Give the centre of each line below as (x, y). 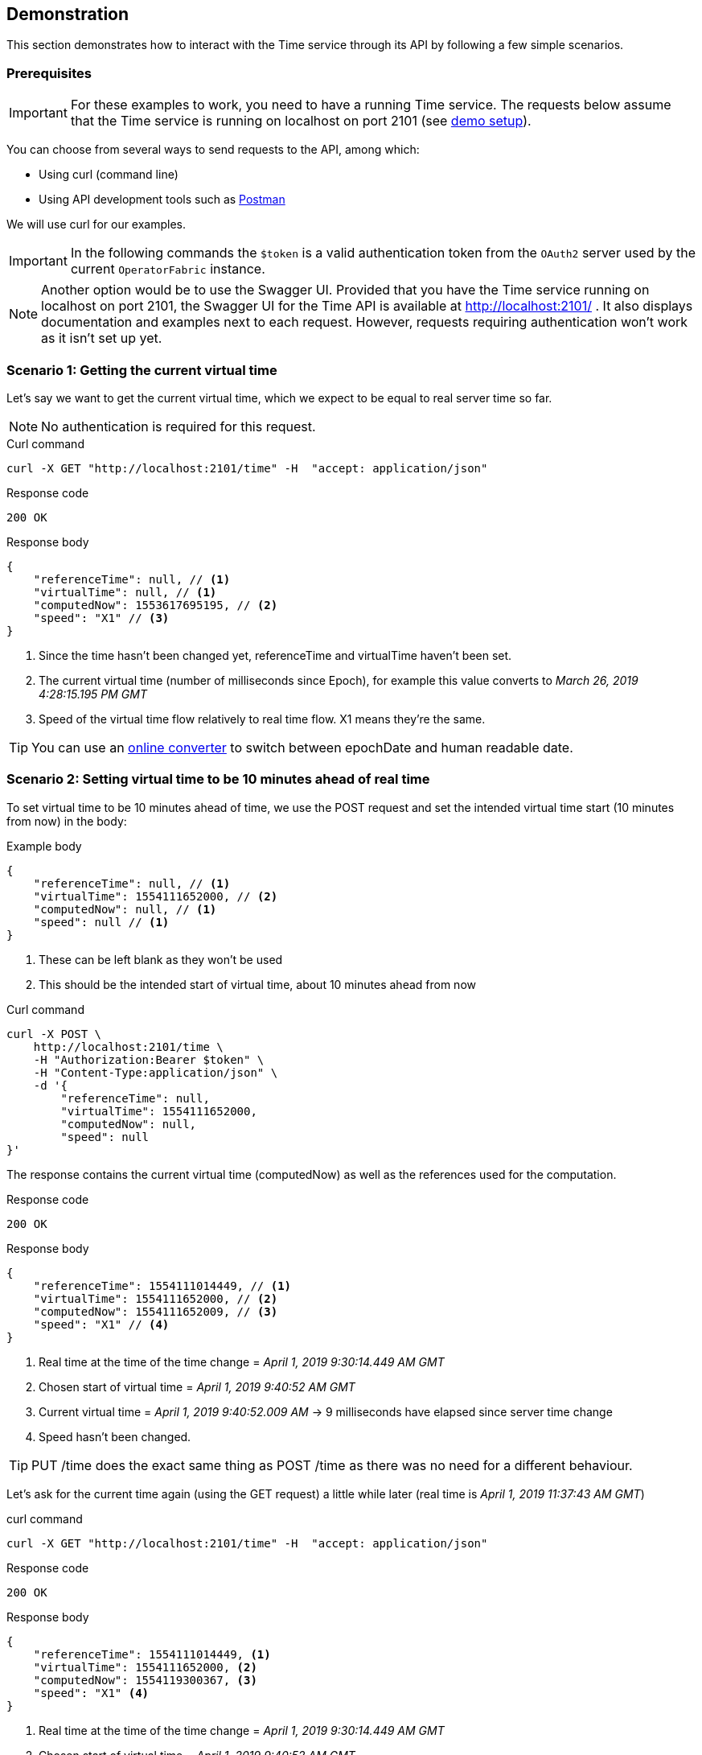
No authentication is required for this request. (179, 426)
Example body (44, 846)
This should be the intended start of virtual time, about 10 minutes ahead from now (257, 984)
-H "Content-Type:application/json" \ (156, 1072)
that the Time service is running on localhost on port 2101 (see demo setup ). (301, 121)
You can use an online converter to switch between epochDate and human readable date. (302, 747)
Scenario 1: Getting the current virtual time (142, 370)
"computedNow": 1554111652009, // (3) (156, 1311)
